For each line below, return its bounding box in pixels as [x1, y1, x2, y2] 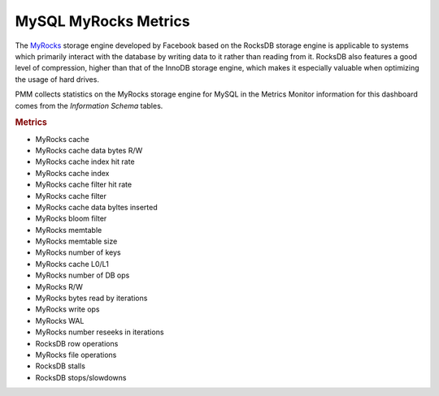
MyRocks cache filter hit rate [35, 179, 133, 190]
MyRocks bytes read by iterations [35, 293, 148, 303]
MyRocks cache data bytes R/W [35, 145, 143, 155]
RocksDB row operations [35, 338, 119, 348]
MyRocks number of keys [35, 247, 121, 257]
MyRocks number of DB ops [35, 270, 130, 280]
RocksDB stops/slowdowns [35, 372, 127, 382]
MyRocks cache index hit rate [35, 157, 135, 166]
